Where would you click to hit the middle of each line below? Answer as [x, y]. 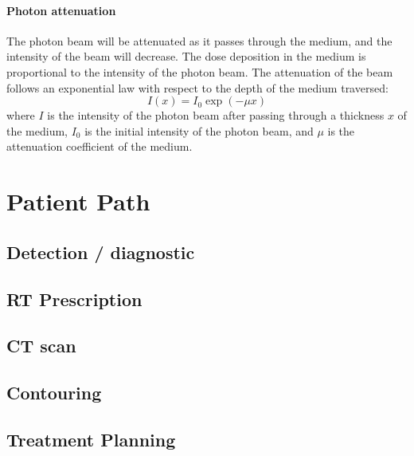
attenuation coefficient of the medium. [100, 146]
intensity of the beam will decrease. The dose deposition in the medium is [186, 56]
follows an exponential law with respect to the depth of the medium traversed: [197, 87]
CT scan [41, 346]
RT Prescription [74, 299]
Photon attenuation [61, 10]
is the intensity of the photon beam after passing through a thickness [216, 115]
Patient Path [78, 201]
